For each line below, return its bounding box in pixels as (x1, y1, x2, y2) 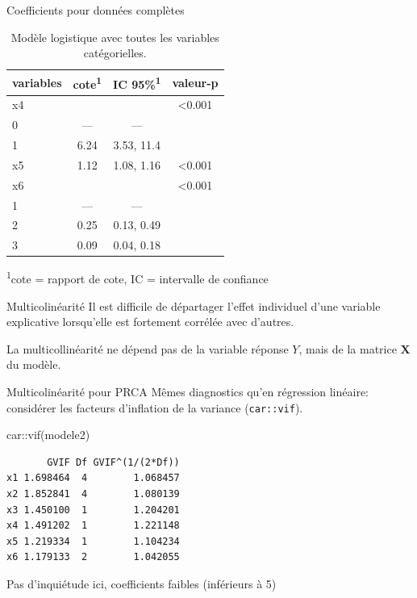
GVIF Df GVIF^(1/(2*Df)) (47, 456, 180, 468)
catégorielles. (83, 44, 147, 61)
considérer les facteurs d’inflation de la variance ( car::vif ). (6, 399, 303, 416)
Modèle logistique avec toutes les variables (10, 28, 219, 45)
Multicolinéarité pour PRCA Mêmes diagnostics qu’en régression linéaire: (6, 383, 369, 399)
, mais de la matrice (298, 340, 397, 357)
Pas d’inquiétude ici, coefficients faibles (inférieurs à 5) (6, 575, 277, 592)
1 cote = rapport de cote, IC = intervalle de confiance (6, 268, 269, 286)
